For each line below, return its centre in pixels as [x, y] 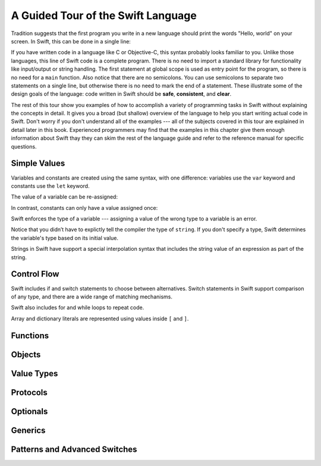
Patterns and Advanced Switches [74, 449]
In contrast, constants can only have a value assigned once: [84, 207]
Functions [30, 336]
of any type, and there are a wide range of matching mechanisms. [92, 297]
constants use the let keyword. [50, 186]
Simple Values [38, 163]
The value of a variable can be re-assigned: [64, 197]
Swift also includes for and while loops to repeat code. [78, 308]
